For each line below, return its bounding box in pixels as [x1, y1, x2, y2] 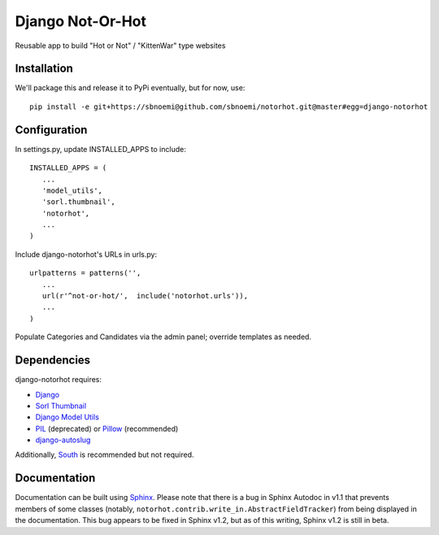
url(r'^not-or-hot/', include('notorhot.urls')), [41, 291, 248, 301]
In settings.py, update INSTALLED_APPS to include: [15, 144, 186, 154]
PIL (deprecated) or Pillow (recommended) [35, 424, 179, 433]
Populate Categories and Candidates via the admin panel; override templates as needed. [15, 332, 312, 341]
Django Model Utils [35, 412, 99, 422]
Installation [15, 62, 73, 76]
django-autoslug [35, 435, 91, 445]
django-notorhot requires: [15, 375, 102, 385]
